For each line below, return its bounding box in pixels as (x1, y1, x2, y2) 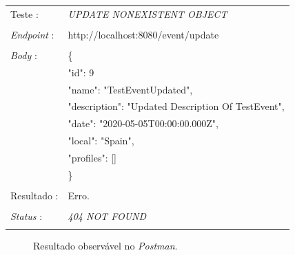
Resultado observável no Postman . (33, 239, 178, 253)
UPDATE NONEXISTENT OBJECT (68, 6, 227, 21)
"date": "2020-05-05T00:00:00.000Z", (68, 116, 218, 131)
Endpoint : (10, 27, 54, 41)
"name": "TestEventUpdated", (68, 82, 193, 96)
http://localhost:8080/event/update (68, 27, 219, 41)
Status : (10, 209, 43, 223)
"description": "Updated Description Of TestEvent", (68, 99, 285, 113)
